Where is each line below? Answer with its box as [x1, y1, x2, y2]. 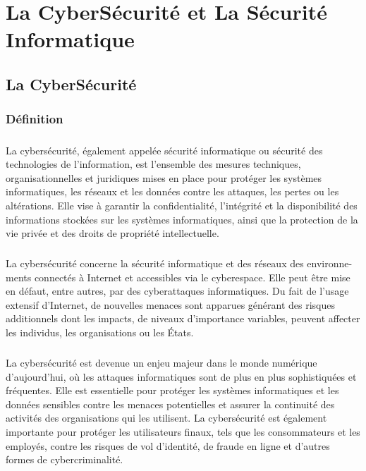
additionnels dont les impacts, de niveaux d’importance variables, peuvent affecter [6, 311, 360, 326]
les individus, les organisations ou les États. [6, 325, 194, 340]
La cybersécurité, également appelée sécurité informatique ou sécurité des [6, 142, 323, 157]
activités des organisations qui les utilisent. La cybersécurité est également [6, 410, 327, 425]
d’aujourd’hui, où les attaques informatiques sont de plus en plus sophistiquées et [6, 369, 357, 384]
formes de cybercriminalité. [6, 452, 123, 467]
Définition [6, 110, 63, 128]
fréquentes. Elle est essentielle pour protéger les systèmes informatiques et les [6, 383, 339, 398]
